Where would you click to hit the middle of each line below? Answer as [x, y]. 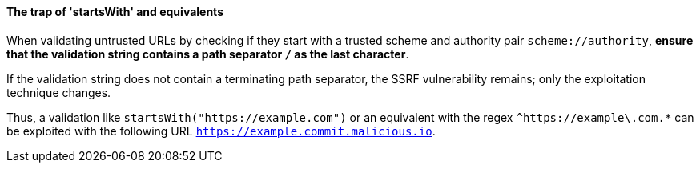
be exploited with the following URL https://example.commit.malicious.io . [221, 131]
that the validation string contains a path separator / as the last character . [208, 54]
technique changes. [59, 92]
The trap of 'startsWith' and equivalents [115, 12]
